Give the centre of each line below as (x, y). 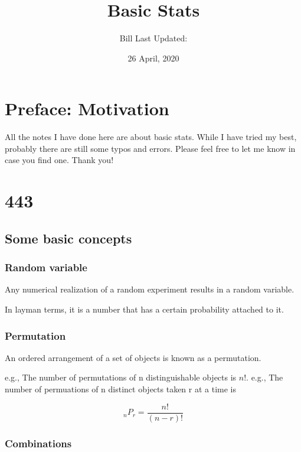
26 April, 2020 (153, 58)
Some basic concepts (68, 238)
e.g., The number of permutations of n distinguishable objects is (121, 377)
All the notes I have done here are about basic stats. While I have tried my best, (151, 137)
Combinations (38, 443)
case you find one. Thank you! (59, 160)
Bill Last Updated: (153, 38)
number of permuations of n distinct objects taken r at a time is (121, 389)
